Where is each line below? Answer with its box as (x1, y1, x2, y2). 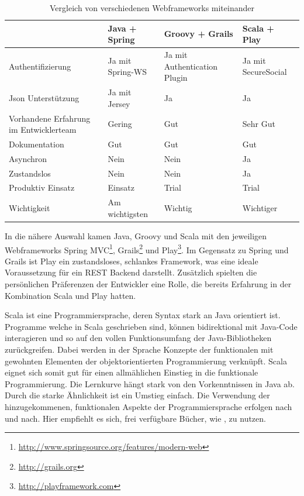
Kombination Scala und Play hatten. (5, 289, 136, 301)
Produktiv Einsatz (9, 181, 75, 194)
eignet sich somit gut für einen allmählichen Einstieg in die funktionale (5, 366, 258, 378)
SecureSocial (242, 66, 287, 78)
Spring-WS (108, 66, 147, 78)
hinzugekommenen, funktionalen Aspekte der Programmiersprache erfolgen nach (5, 400, 292, 412)
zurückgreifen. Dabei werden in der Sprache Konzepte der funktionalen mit (5, 343, 274, 355)
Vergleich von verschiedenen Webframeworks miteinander (50, 2, 254, 13)
